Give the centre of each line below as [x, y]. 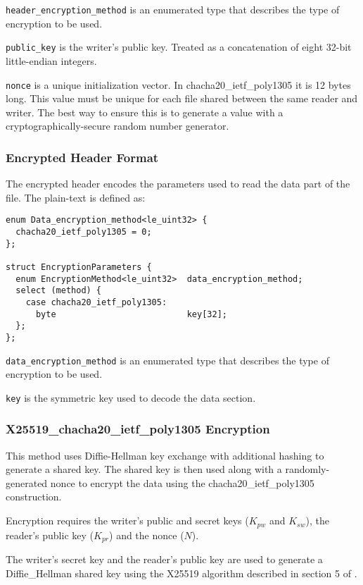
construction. [34, 497]
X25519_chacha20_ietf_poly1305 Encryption [138, 429]
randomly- [307, 469]
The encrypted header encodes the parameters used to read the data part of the [178, 184]
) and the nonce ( [147, 535]
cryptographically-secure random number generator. [117, 126]
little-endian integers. [51, 60]
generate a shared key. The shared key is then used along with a [144, 469]
